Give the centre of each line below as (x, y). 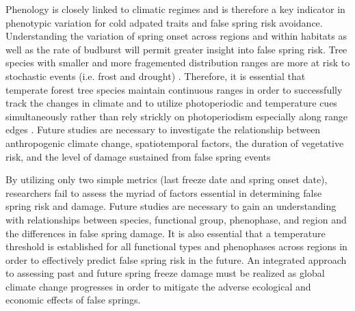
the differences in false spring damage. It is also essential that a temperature (166, 233)
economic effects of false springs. (73, 300)
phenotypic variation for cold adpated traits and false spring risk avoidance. (164, 22)
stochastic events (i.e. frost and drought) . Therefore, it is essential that (156, 76)
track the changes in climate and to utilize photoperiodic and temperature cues (171, 103)
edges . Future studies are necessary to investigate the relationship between (163, 130)
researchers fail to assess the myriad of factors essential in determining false (164, 192)
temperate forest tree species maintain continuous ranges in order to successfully (174, 89)
